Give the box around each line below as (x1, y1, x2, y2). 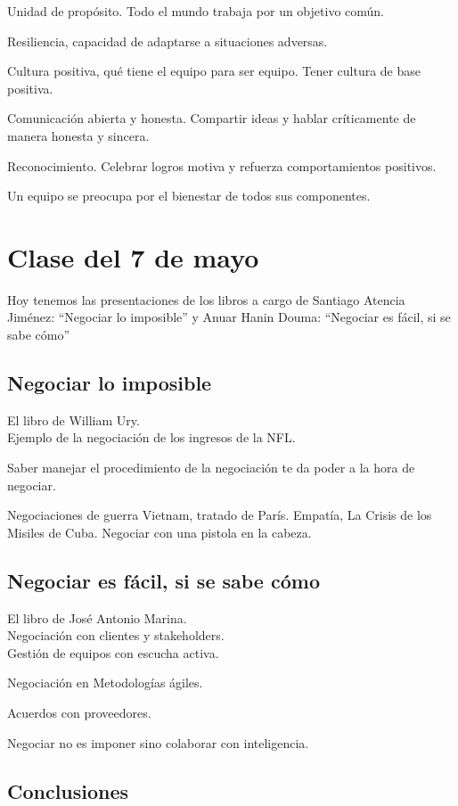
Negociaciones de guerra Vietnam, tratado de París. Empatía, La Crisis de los (7, 506, 432, 524)
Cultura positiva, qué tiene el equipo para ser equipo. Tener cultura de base (7, 62, 421, 80)
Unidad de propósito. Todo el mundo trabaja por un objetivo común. (7, 2, 384, 20)
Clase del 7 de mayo (7, 238, 259, 275)
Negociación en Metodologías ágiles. (7, 673, 203, 692)
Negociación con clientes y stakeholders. (7, 626, 225, 645)
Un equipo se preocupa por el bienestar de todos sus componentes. (7, 186, 371, 205)
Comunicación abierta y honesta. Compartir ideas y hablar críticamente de (7, 109, 416, 127)
